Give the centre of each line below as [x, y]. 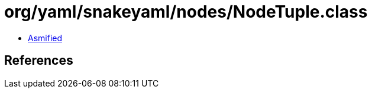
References [39, 61]
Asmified [45, 38]
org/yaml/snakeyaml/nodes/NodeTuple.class [186, 12]
